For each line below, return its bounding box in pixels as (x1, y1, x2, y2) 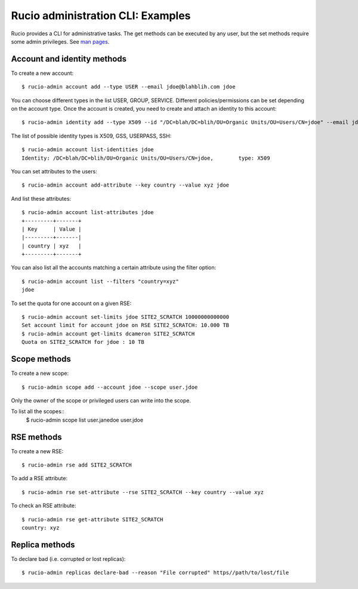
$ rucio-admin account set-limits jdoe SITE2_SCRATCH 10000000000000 (21, 314, 230, 321)
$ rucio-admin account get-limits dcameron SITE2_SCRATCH (21, 330, 195, 337)
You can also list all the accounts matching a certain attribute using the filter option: (11, 264, 217, 271)
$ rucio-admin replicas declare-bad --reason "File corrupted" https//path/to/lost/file (21, 569, 289, 576)
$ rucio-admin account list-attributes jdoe (21, 209, 155, 216)
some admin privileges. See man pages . (11, 38, 110, 45)
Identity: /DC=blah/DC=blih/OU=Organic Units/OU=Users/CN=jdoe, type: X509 (21, 154, 270, 161)
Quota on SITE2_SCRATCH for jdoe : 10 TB (21, 338, 144, 346)
